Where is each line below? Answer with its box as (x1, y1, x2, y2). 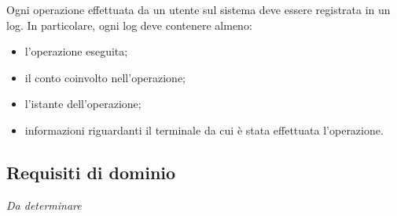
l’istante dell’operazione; (24, 95, 142, 112)
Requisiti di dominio (6, 160, 176, 184)
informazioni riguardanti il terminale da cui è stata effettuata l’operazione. (24, 121, 384, 138)
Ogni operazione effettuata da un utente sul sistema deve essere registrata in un (6, 2, 391, 17)
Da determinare (6, 196, 82, 213)
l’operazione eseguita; (24, 43, 128, 59)
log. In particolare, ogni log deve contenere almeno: (6, 16, 252, 33)
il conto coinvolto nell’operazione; (24, 69, 186, 85)
